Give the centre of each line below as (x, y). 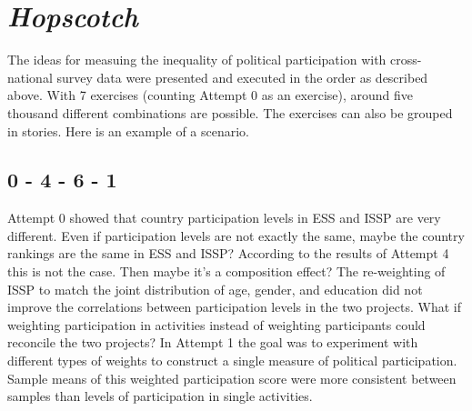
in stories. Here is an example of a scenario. (128, 130)
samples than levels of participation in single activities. (160, 396)
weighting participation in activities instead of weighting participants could (216, 324)
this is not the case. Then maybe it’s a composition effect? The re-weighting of (226, 271)
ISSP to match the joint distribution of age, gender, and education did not (215, 289)
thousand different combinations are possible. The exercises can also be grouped (230, 112)
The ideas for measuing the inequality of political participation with (197, 60)
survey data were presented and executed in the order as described (242, 77)
